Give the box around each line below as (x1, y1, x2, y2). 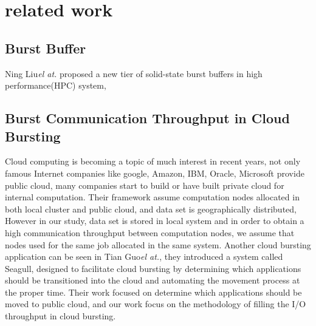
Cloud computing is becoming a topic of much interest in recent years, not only (5, 155, 301, 168)
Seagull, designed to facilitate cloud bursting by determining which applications (5, 262, 301, 274)
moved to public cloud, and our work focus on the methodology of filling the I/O (5, 297, 306, 310)
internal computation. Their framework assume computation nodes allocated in (5, 191, 300, 203)
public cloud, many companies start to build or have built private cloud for (5, 178, 284, 191)
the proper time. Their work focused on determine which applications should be (5, 285, 302, 298)
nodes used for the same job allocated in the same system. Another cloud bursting (5, 238, 311, 251)
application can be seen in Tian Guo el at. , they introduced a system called (5, 250, 283, 263)
